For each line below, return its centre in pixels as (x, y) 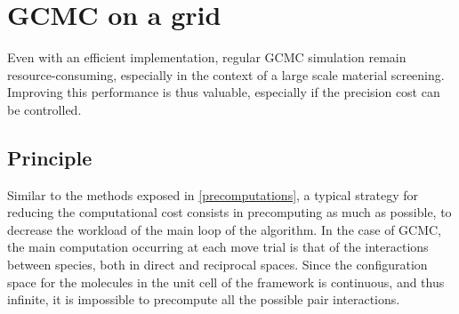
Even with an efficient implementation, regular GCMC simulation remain (207, 57)
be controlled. (44, 109)
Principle (50, 157)
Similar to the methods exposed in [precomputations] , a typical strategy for (213, 194)
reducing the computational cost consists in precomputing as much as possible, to (229, 212)
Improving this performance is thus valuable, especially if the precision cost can (224, 92)
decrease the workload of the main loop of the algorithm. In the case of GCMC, (225, 229)
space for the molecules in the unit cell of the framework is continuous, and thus (226, 282)
